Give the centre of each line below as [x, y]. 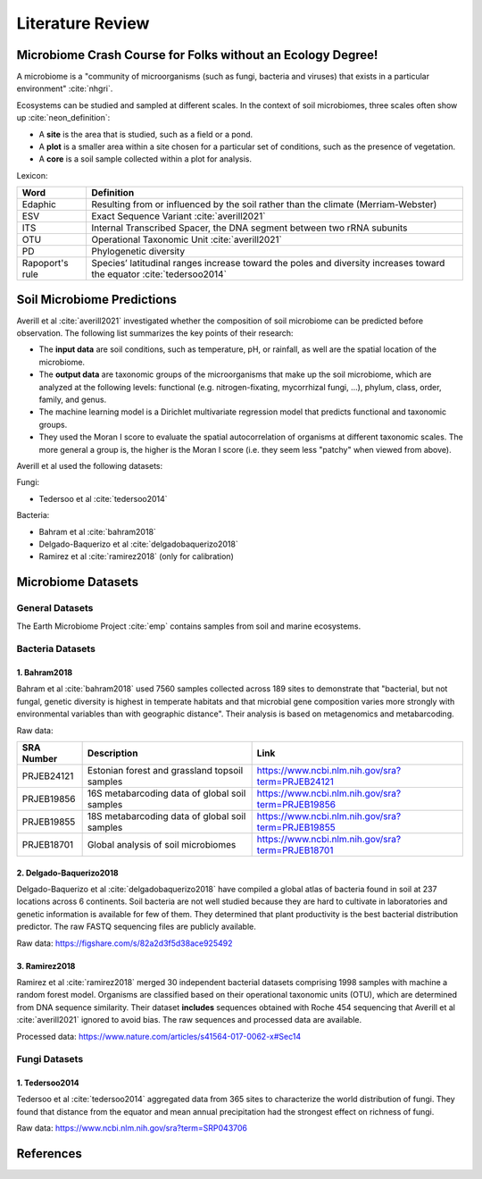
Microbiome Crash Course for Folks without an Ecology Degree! [197, 55]
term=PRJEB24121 [295, 782]
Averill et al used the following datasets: [90, 466]
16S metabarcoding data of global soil [166, 793]
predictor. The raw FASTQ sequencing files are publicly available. [136, 927]
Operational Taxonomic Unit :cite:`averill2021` [187, 239]
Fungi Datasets [50, 1059]
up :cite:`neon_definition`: [63, 118]
